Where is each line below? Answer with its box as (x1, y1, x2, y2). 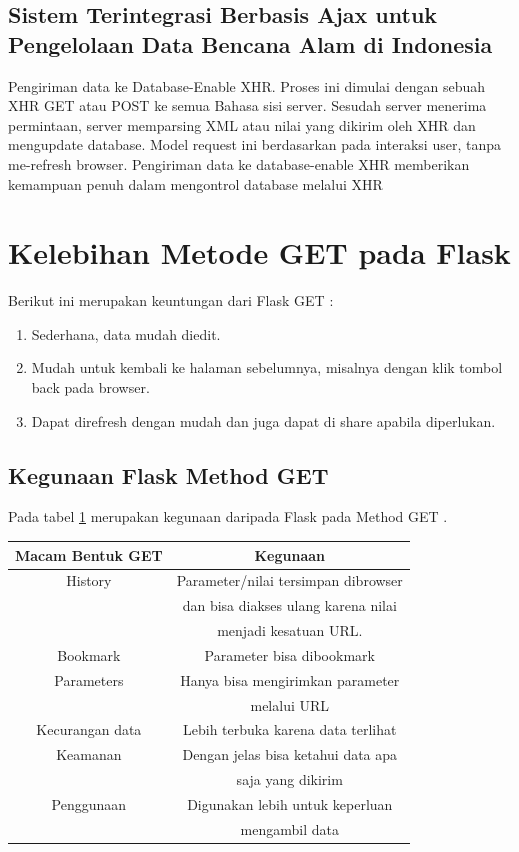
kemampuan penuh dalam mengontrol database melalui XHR (8, 173, 383, 194)
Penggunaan (51, 793, 127, 814)
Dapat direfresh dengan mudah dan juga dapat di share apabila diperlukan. (31, 410, 496, 431)
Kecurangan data (36, 719, 142, 740)
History (66, 570, 112, 591)
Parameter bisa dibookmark (204, 644, 375, 665)
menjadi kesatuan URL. (217, 620, 363, 641)
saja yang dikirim (236, 769, 343, 790)
